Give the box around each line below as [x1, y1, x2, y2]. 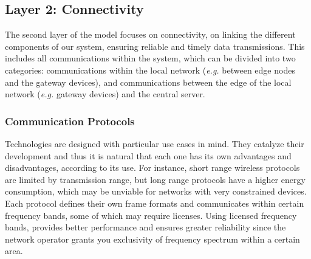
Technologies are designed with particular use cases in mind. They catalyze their [5, 137, 304, 150]
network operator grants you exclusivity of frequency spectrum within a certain [5, 232, 300, 245]
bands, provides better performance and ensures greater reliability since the [5, 221, 286, 233]
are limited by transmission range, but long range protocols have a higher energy [5, 173, 306, 185]
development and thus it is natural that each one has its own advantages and [5, 149, 292, 162]
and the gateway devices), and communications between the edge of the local [5, 75, 292, 88]
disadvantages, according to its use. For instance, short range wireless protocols [5, 161, 300, 174]
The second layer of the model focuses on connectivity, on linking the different [5, 28, 296, 41]
